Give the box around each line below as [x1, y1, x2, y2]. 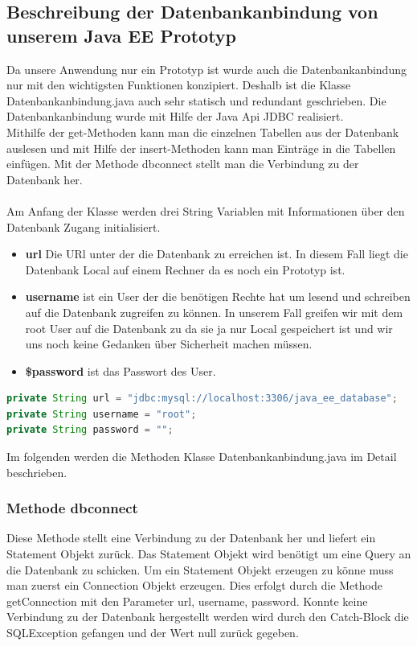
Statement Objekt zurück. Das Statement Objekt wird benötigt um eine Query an [6, 545, 411, 562]
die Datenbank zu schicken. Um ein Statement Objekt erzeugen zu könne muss [6, 561, 394, 578]
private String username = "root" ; [6, 408, 197, 420]
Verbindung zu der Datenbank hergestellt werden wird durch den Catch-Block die [6, 608, 409, 625]
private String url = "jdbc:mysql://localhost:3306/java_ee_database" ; [6, 393, 398, 405]
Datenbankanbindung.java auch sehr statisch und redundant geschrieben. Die [6, 92, 386, 109]
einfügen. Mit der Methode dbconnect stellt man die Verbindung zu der [6, 155, 359, 172]
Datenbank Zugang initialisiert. [6, 218, 161, 235]
